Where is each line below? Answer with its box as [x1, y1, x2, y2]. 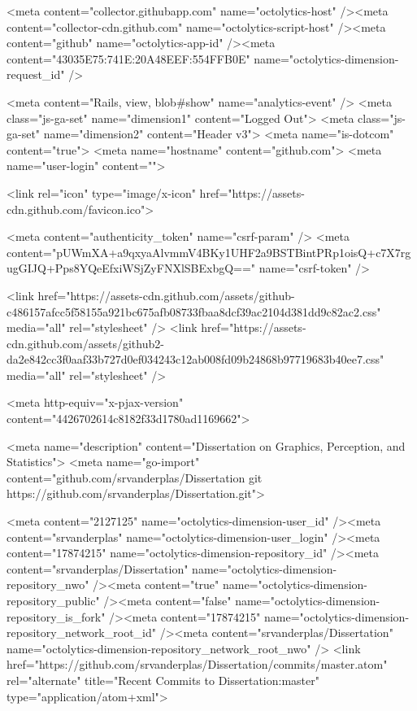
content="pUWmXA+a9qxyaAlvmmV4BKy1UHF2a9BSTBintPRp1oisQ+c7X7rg [7, 243, 411, 260]
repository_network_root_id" [7, 624, 157, 641]
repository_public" [7, 592, 100, 608]
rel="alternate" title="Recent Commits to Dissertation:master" [7, 671, 319, 688]
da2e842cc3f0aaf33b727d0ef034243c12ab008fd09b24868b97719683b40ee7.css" [7, 351, 384, 368]
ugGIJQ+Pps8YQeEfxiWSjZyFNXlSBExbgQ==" [7, 260, 256, 277]
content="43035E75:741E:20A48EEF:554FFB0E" [7, 50, 250, 67]
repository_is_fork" [7, 608, 106, 625]
